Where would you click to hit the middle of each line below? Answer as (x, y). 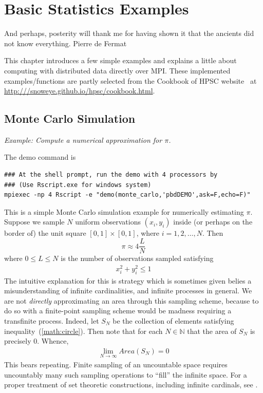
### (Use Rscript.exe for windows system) (78, 185)
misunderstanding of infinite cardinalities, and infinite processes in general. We (128, 291)
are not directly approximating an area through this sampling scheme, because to (131, 300)
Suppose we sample (34, 222)
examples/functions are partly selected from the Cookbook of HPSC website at (130, 80)
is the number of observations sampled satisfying (137, 258)
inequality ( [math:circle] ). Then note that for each (83, 331)
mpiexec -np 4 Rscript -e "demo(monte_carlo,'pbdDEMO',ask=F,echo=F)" (127, 195)
